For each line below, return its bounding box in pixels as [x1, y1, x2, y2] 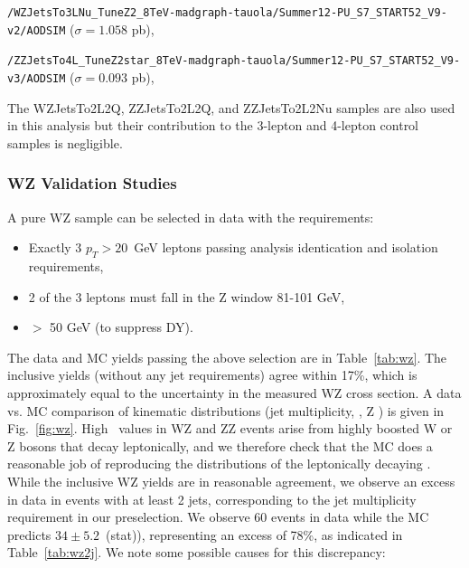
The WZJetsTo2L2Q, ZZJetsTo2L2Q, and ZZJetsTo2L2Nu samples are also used [7, 98, 455, 117]
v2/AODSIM [7, 24, 66, 37]
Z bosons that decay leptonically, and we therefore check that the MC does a [7, 436, 433, 455]
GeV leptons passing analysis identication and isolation [134, 238, 438, 257]
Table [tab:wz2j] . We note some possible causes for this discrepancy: [7, 543, 386, 562]
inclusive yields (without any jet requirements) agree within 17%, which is [7, 365, 417, 384]
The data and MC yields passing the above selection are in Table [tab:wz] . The [7, 347, 447, 366]
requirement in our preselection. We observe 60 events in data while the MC [7, 507, 429, 526]
